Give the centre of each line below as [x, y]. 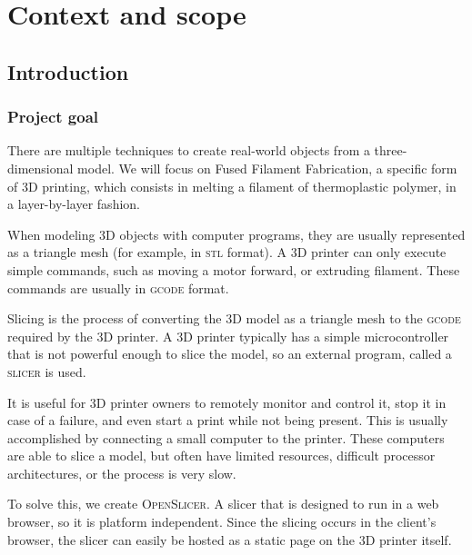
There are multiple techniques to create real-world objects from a [189, 150]
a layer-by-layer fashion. [74, 204]
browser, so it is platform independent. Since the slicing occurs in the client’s [222, 522]
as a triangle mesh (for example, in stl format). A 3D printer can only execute [227, 252]
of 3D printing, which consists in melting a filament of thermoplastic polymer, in [232, 186]
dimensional [40, 168]
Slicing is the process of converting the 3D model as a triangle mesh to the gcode [234, 318]
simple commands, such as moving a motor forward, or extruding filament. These [234, 269]
